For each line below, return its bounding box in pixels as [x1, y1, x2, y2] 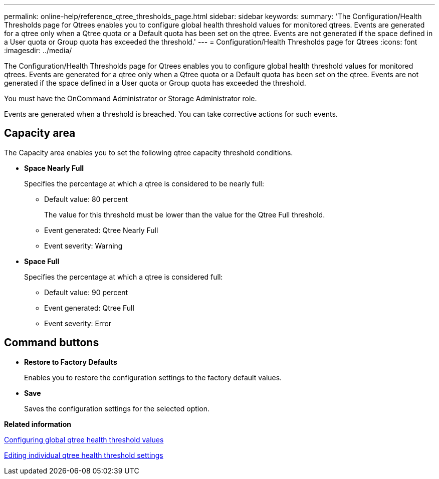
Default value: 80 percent [44, 194, 128, 203]
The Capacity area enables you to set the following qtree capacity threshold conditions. [4, 148, 293, 157]
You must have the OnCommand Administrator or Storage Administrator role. [4, 94, 257, 103]
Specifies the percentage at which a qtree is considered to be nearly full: [24, 179, 265, 188]
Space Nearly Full [24, 163, 84, 172]
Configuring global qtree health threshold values [4, 435, 164, 444]
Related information [4, 419, 72, 428]
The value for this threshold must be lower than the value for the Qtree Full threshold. [44, 210, 325, 219]
